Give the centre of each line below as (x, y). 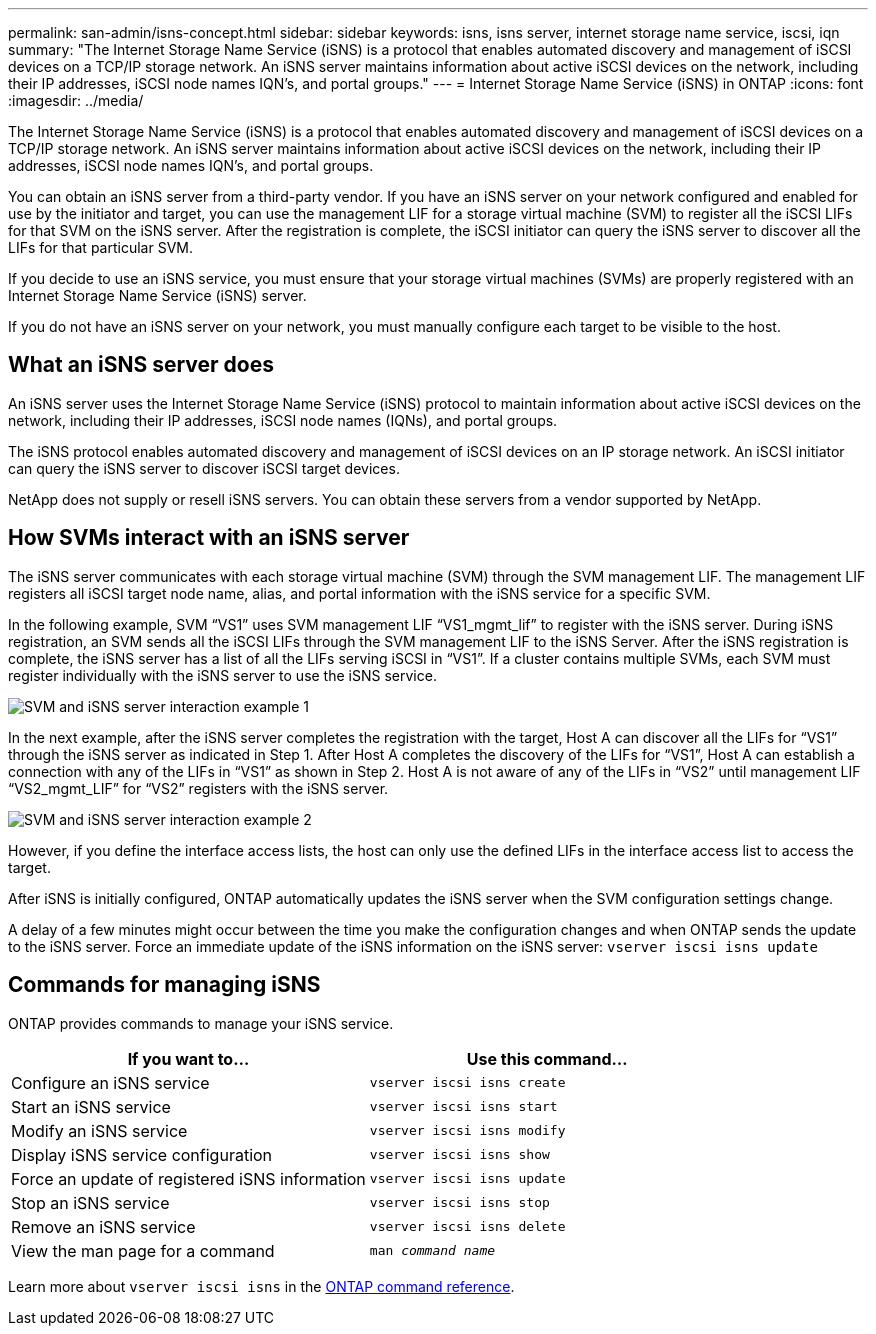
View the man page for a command (143, 1250)
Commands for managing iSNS (164, 985)
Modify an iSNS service (99, 1130)
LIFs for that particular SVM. (100, 247)
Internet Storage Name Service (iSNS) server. (157, 295)
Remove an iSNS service (103, 1226)
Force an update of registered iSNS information (188, 1178)
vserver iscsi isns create (467, 1083)
